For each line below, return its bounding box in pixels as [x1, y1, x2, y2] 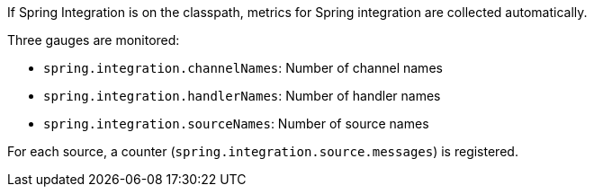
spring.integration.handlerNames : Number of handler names [43, 88, 441, 103]
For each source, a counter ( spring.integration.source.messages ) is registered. [7, 144, 518, 159]
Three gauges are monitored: [7, 32, 180, 48]
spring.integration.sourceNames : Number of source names [43, 116, 429, 131]
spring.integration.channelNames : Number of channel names [43, 60, 443, 75]
